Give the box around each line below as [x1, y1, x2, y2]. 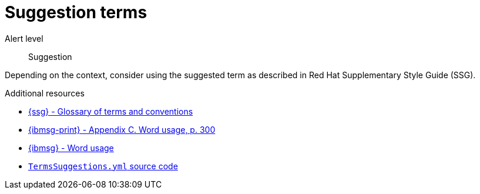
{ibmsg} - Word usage [28, 142, 114, 153]
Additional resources [5, 88, 85, 98]
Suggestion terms [5, 2, 147, 22]
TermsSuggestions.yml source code [28, 160, 178, 171]
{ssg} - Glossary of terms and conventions [28, 106, 193, 116]
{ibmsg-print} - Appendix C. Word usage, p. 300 [28, 124, 216, 135]
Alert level [5, 33, 43, 44]
